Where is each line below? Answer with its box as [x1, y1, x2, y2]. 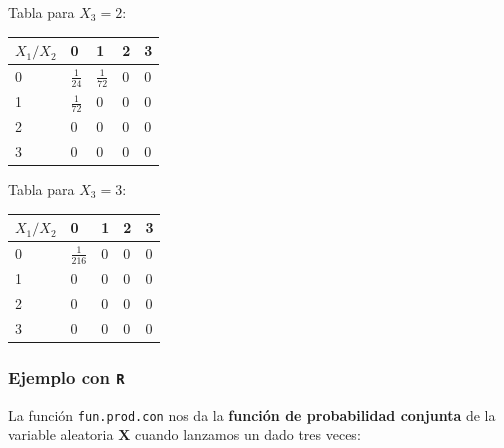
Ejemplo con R [8, 364, 125, 389]
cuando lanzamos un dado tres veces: [134, 424, 361, 445]
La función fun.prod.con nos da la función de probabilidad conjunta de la [8, 404, 496, 425]
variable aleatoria [8, 424, 114, 445]
